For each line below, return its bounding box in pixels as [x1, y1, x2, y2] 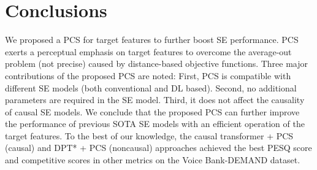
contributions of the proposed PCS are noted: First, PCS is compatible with [5, 69, 291, 82]
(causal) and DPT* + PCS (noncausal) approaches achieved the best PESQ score [5, 141, 312, 154]
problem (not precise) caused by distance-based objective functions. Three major [5, 57, 308, 70]
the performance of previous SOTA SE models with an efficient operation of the [5, 117, 305, 130]
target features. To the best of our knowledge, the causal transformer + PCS [5, 129, 294, 142]
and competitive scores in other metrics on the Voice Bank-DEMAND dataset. [5, 153, 300, 166]
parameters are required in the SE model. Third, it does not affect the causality [5, 93, 305, 106]
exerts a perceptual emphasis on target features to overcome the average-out [5, 45, 292, 58]
